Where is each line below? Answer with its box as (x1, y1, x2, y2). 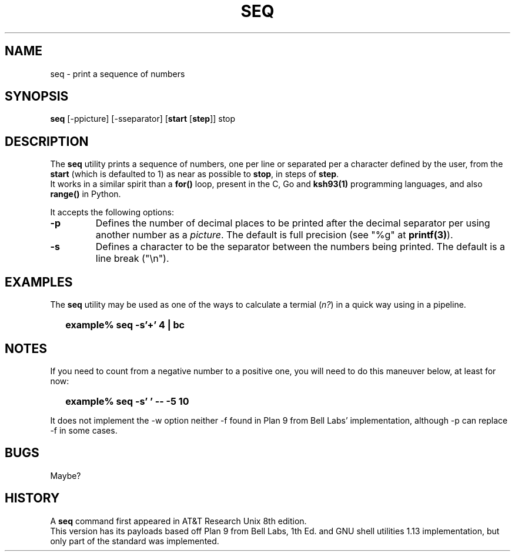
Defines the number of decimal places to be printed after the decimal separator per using (95, 217, 490, 229)
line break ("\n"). (95, 252, 169, 265)
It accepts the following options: (50, 207, 174, 218)
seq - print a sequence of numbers (50, 68, 185, 79)
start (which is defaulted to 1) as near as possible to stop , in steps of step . (50, 169, 339, 179)
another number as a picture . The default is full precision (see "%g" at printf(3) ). (95, 229, 453, 241)
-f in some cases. (50, 425, 118, 435)
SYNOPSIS (5, 89, 69, 104)
